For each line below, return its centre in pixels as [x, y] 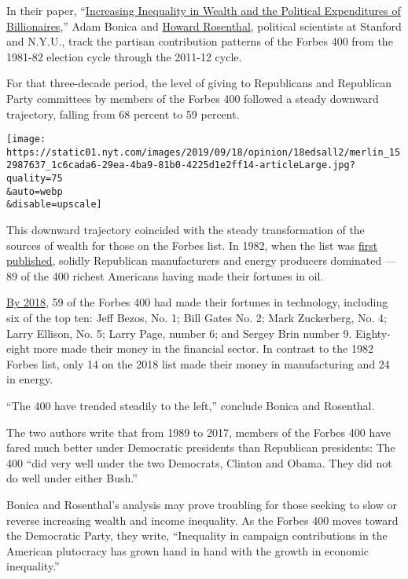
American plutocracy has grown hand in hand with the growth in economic [188, 550]
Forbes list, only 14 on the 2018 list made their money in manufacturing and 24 [198, 363]
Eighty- [373, 333]
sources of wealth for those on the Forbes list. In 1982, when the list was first [192, 245]
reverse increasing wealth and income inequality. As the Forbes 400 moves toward [202, 520]
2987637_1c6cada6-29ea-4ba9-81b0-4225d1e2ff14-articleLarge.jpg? [181, 165]
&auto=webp [35, 191]
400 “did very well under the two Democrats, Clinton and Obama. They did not [199, 462]
